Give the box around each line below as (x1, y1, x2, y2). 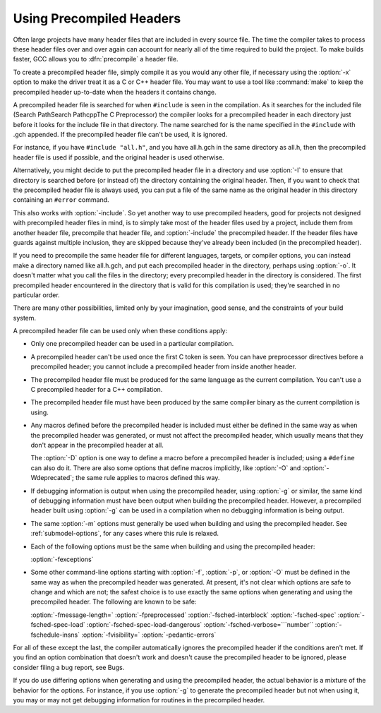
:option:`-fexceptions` (30, 555, 94, 563)
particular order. (13, 290, 60, 299)
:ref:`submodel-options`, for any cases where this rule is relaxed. (30, 529, 219, 538)
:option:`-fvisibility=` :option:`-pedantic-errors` (81, 630, 217, 639)
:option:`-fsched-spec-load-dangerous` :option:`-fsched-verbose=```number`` (87, 621, 314, 629)
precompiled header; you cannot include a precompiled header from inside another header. (30, 362, 296, 371)
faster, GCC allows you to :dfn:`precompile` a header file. (13, 55, 179, 64)
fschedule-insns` (30, 630, 80, 639)
